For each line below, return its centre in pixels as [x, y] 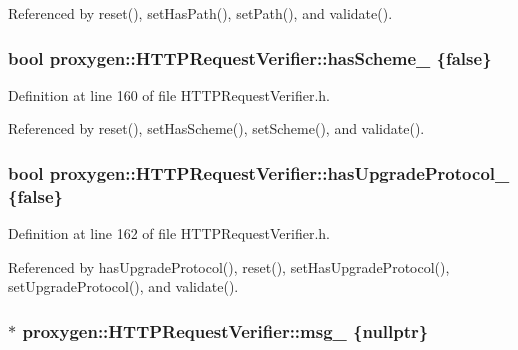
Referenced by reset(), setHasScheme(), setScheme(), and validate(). [216, 128]
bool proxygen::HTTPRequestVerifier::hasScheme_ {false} [250, 57]
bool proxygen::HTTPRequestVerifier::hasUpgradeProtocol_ [259, 172]
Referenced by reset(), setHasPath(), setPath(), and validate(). [200, 13]
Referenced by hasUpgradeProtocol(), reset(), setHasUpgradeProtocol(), [229, 266]
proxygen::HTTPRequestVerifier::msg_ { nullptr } [225, 330]
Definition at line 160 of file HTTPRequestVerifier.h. [169, 94]
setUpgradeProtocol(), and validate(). [123, 286]
